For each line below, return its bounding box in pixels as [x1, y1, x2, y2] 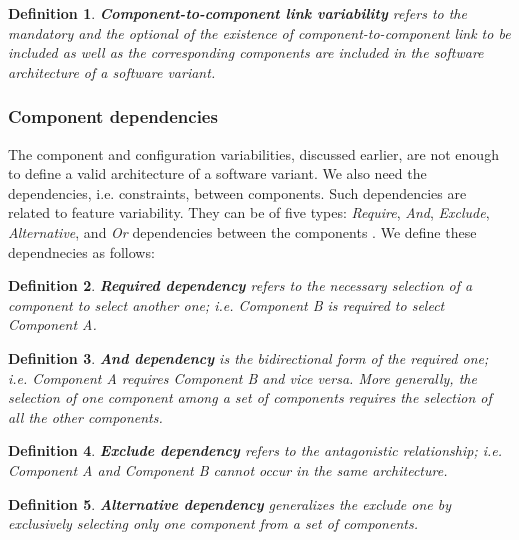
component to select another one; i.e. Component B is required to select [8, 294, 445, 315]
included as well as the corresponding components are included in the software [8, 42, 484, 63]
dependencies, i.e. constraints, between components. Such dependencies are [8, 182, 467, 203]
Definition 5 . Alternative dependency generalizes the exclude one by [8, 493, 451, 514]
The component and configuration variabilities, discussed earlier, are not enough [8, 143, 499, 164]
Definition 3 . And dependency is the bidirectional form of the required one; [8, 347, 489, 368]
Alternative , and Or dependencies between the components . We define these [8, 221, 477, 242]
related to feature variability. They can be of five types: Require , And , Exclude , [8, 202, 490, 223]
